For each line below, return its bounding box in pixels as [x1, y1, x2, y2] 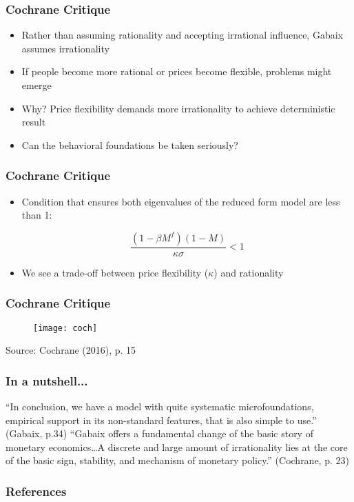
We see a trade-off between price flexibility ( [21, 265, 209, 279]
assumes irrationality [21, 41, 110, 55]
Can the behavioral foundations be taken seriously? [21, 137, 238, 152]
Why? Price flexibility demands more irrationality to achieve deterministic [21, 101, 335, 115]
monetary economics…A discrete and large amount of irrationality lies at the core [6, 439, 348, 454]
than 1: [21, 208, 52, 222]
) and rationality [214, 265, 284, 279]
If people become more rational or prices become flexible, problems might [21, 64, 332, 79]
